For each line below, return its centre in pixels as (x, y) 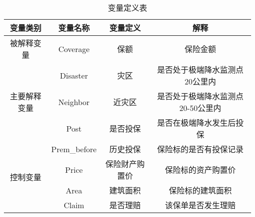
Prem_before (74, 149)
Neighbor (74, 102)
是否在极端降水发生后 (196, 122)
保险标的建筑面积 (200, 190)
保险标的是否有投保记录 (200, 149)
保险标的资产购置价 (200, 170)
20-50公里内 (200, 108)
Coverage (74, 49)
